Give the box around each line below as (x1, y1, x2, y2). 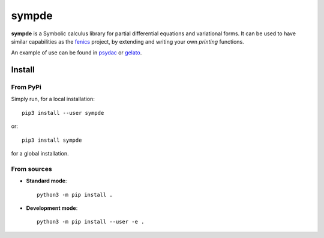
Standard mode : (26, 177, 67, 185)
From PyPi (11, 83, 41, 91)
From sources (11, 164, 52, 173)
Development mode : (26, 204, 78, 212)
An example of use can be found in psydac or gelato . (11, 49, 142, 56)
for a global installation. (11, 150, 69, 157)
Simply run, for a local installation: (11, 96, 95, 103)
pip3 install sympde (22, 136, 82, 144)
